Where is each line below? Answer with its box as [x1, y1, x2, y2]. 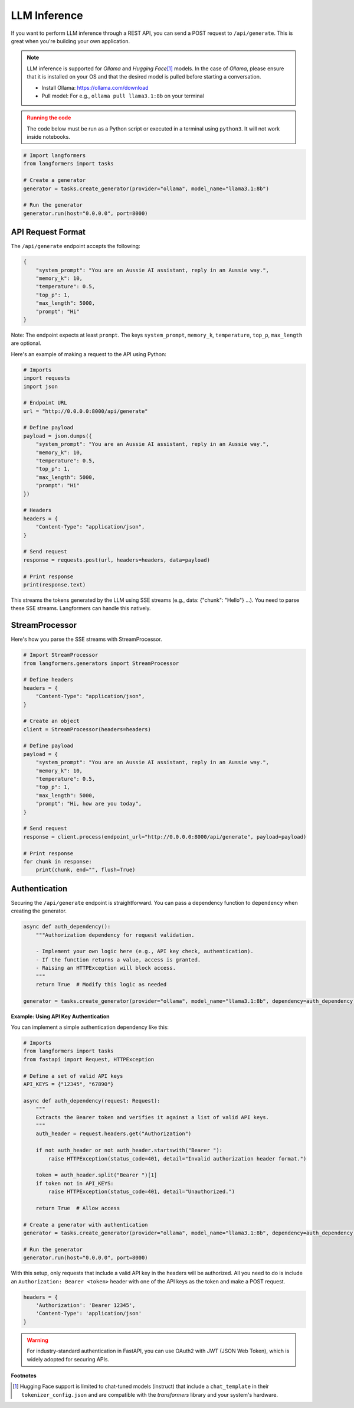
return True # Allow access [35, 1205, 120, 1211]
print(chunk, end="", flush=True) [35, 866, 136, 874]
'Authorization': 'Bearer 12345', [35, 1302, 136, 1308]
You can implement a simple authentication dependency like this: [11, 1024, 169, 1031]
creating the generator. [11, 907, 67, 915]
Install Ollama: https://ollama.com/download [41, 84, 149, 91]
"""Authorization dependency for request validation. [35, 931, 195, 938]
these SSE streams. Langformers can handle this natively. [11, 605, 151, 612]
